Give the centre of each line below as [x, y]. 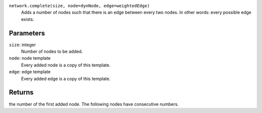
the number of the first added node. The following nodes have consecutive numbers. [94, 104]
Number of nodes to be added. [52, 51]
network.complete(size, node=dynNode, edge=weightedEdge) [79, 6]
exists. [28, 19]
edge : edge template [30, 72]
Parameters [27, 33]
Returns [21, 92]
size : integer [22, 45]
